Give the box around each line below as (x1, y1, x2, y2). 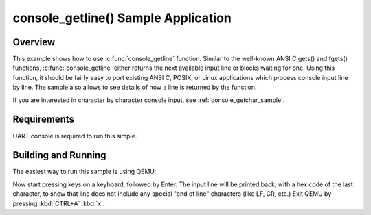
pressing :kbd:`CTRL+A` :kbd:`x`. (12, 199, 105, 207)
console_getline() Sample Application (12, 10, 232, 25)
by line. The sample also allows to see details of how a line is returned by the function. (12, 83, 257, 92)
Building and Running (12, 149, 106, 161)
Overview (12, 36, 56, 48)
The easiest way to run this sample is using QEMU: (12, 168, 157, 176)
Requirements (12, 114, 75, 125)
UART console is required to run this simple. (12, 131, 137, 140)
